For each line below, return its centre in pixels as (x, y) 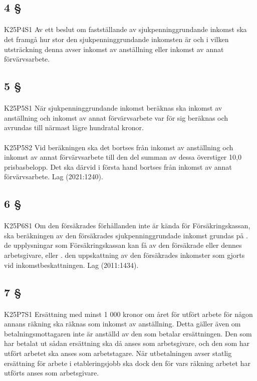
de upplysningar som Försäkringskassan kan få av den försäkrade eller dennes (123, 245)
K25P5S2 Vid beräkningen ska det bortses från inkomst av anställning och (119, 147)
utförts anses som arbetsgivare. (52, 373)
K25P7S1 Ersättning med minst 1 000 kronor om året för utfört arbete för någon (128, 314)
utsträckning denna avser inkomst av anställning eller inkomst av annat (114, 49)
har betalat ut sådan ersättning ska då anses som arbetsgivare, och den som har (127, 343)
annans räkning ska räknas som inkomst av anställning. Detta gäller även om (122, 324)
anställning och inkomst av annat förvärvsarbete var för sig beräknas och (116, 117)
